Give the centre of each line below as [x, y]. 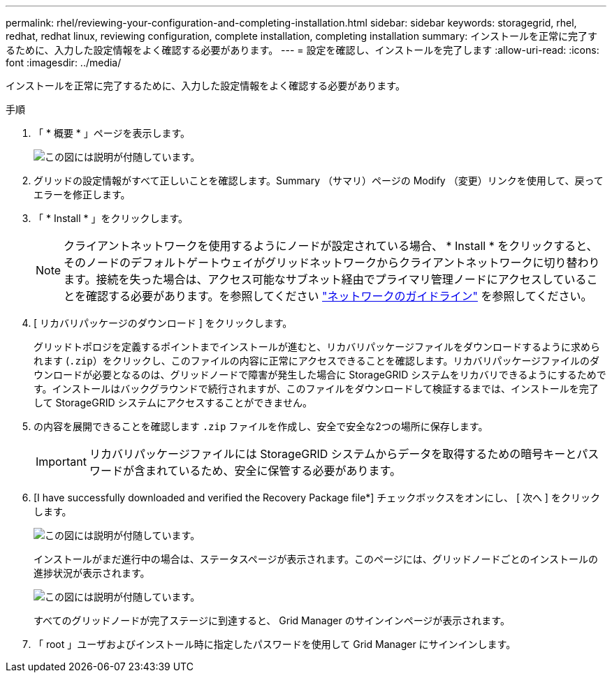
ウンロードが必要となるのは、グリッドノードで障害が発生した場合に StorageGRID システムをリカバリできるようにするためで [320, 375]
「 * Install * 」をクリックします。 [111, 218]
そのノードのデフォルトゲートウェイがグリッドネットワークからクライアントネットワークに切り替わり [332, 263]
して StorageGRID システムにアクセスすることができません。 [173, 403]
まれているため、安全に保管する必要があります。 [273, 471]
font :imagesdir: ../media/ [64, 62]
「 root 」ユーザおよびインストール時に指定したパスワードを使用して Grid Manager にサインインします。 [275, 644]
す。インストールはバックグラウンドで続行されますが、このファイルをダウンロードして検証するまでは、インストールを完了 [316, 389]
